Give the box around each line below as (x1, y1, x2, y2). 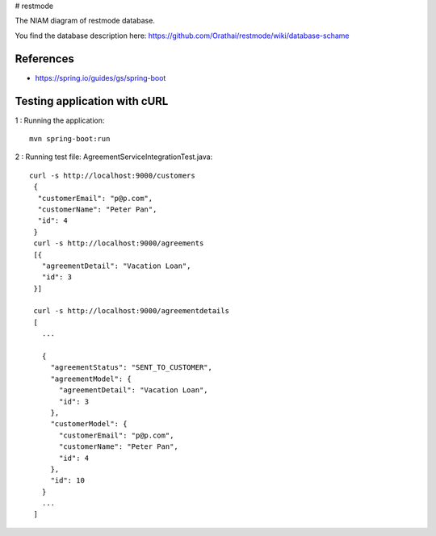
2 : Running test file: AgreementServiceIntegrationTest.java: (15, 152, 213, 161)
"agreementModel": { (50, 374, 132, 383)
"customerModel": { (50, 420, 128, 429)
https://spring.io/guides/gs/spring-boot (35, 73, 166, 82)
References (15, 52, 74, 65)
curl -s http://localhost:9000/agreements (33, 239, 204, 248)
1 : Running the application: (15, 115, 105, 125)
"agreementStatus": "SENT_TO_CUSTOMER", (50, 363, 213, 372)
